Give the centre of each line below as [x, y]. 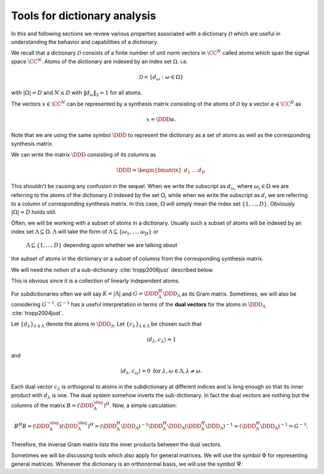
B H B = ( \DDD [32, 425]
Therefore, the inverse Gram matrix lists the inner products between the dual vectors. [116, 445]
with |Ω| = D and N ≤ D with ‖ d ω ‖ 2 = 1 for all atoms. [76, 93]
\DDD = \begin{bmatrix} [149, 170]
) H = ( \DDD [102, 425]
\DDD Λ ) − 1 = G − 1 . [284, 426]
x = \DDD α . [161, 120]
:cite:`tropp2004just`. [37, 313]
